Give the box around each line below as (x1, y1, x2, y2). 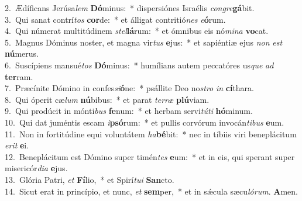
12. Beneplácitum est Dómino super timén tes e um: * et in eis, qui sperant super (5, 150, 295, 162)
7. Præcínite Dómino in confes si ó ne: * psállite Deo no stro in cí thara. (5, 82, 255, 94)
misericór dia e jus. (5, 162, 68, 174)
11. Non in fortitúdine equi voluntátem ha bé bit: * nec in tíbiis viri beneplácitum (5, 127, 297, 140)
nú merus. (5, 47, 39, 60)
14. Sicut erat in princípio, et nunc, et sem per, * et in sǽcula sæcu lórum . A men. (5, 185, 298, 197)
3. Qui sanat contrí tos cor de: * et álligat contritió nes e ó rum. (5, 13, 226, 25)
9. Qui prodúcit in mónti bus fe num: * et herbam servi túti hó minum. (5, 105, 253, 117)
